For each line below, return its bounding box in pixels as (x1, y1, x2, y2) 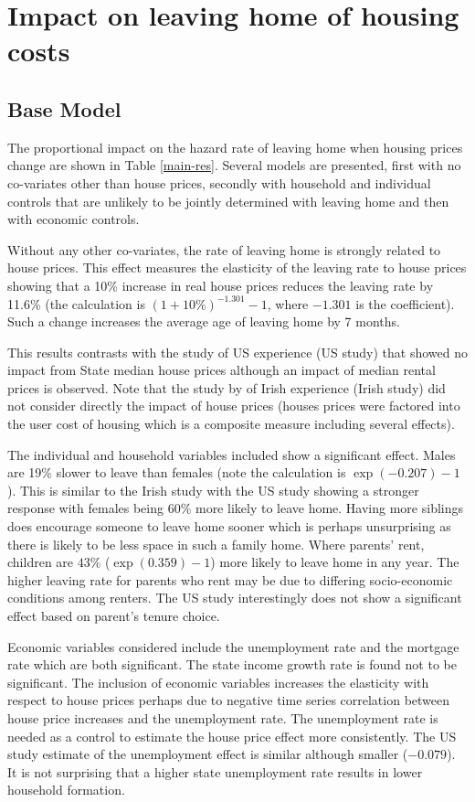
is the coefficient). (355, 294, 455, 313)
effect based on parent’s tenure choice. (7, 606, 220, 626)
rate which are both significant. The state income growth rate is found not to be (7, 655, 457, 674)
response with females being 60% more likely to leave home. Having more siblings (7, 498, 463, 518)
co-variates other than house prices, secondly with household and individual (7, 173, 431, 192)
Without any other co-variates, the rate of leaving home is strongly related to (7, 240, 441, 259)
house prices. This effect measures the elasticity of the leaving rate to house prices (7, 258, 467, 277)
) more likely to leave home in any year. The (210, 552, 459, 572)
